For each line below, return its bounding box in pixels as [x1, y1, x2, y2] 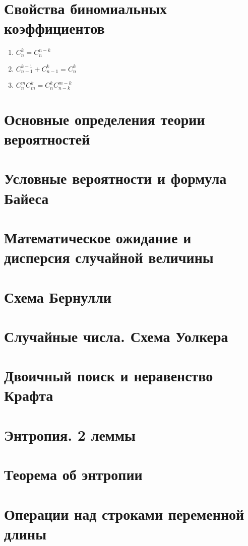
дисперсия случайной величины [4, 247, 214, 267]
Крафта [4, 385, 53, 405]
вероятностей [4, 128, 90, 149]
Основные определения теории [4, 108, 205, 129]
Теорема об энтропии [4, 464, 143, 485]
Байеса [4, 187, 49, 208]
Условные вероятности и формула [4, 168, 227, 188]
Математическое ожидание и [4, 227, 192, 247]
